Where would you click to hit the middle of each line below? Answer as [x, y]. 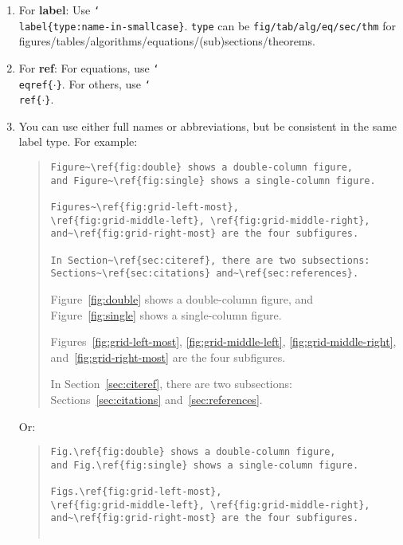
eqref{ [36, 85]
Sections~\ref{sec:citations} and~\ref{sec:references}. [205, 274]
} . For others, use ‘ [103, 83]
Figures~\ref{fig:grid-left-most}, [145, 208]
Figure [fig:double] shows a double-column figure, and [182, 298]
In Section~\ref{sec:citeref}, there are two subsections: [210, 260]
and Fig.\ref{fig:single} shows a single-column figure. [205, 465]
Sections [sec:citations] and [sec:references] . [157, 399]
